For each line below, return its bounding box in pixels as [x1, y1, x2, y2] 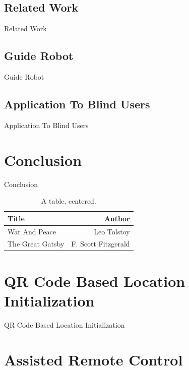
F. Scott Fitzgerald [71, 238, 130, 249]
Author [104, 213, 130, 223]
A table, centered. [41, 196, 96, 206]
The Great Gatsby [8, 238, 65, 249]
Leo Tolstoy [94, 226, 130, 236]
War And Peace [8, 226, 56, 236]
